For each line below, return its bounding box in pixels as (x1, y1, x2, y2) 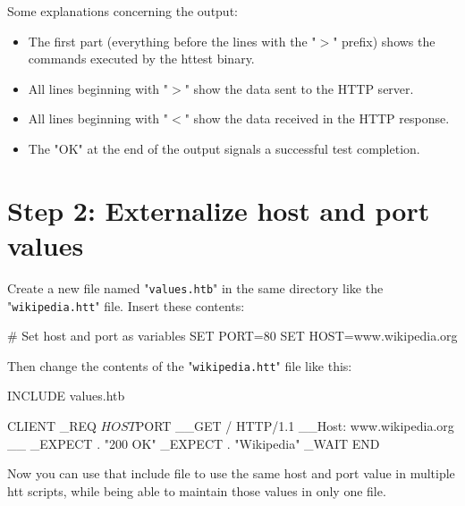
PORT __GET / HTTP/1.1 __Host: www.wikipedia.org (135, 417, 454, 435)
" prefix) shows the (333, 31, 435, 50)
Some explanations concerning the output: (7, 2, 238, 20)
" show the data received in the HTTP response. (184, 109, 450, 128)
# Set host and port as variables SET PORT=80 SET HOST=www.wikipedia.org (7, 326, 458, 345)
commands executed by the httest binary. (28, 49, 255, 68)
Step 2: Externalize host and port (7, 191, 430, 228)
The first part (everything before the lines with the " (28, 31, 317, 50)
